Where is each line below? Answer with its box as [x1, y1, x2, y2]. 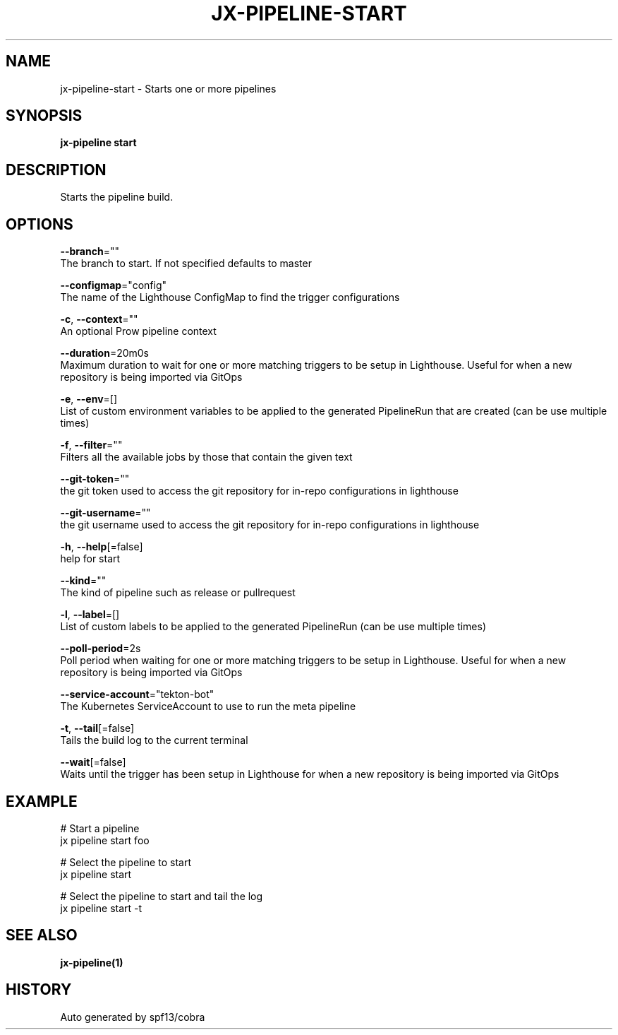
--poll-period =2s [60, 642, 141, 655]
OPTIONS [6, 215, 73, 233]
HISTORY [6, 981, 72, 999]
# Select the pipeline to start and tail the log [60, 889, 263, 902]
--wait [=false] [60, 756, 126, 769]
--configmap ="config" [60, 279, 167, 292]
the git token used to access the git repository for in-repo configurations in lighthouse [60, 485, 459, 497]
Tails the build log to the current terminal [60, 734, 248, 747]
